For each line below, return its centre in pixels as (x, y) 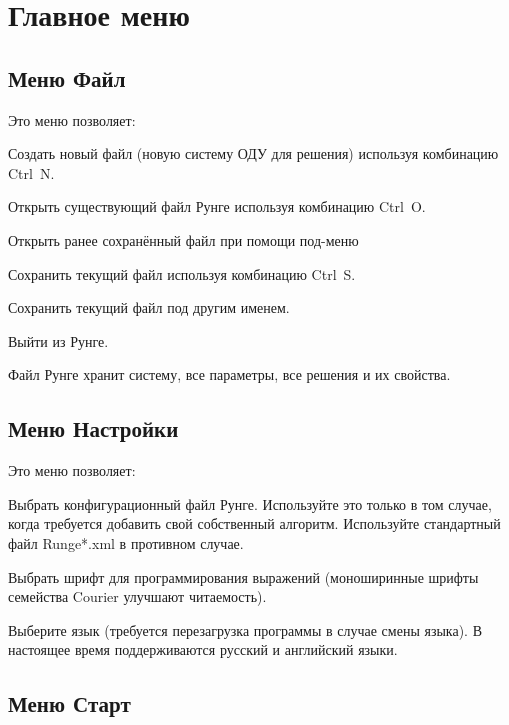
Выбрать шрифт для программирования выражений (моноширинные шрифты (243, 576)
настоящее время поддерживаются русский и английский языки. (203, 649)
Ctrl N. (31, 172)
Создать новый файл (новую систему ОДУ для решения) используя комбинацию (253, 153)
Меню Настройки (93, 428)
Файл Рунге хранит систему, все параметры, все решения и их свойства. (229, 374)
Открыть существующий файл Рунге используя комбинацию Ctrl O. (217, 206)
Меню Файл (67, 77)
